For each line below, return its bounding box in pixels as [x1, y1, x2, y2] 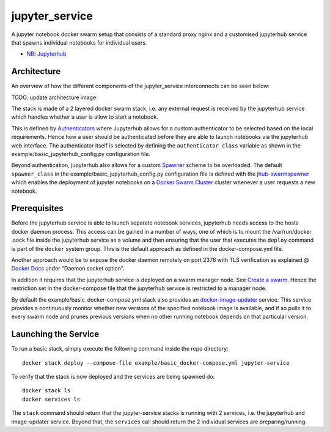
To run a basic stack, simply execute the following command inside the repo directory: [11, 345, 229, 352]
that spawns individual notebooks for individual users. [11, 39, 147, 46]
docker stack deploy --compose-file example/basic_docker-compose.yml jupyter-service [22, 359, 290, 367]
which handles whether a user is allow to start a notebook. [11, 113, 158, 121]
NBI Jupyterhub [26, 50, 67, 58]
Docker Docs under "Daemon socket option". [11, 265, 125, 272]
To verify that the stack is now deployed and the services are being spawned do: [11, 373, 215, 381]
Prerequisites [11, 203, 64, 214]
